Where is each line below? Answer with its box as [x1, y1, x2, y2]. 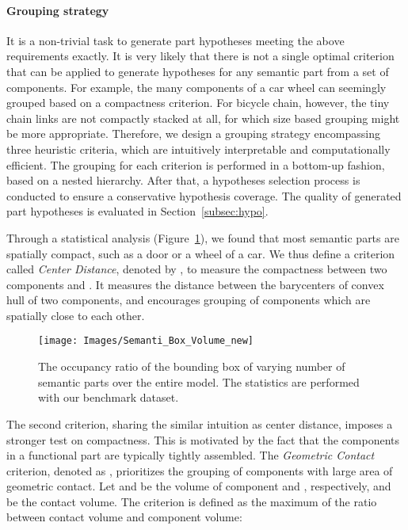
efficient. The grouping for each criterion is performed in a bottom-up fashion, [6, 156, 385, 173]
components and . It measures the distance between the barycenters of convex [6, 276, 384, 292]
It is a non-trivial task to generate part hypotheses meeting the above [6, 32, 345, 48]
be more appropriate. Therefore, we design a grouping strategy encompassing [6, 125, 380, 142]
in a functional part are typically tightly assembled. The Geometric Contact [6, 447, 375, 463]
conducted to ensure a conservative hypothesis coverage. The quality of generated [6, 187, 402, 204]
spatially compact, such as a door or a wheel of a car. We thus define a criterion [6, 245, 395, 261]
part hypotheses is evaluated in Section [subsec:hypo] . [6, 203, 269, 219]
